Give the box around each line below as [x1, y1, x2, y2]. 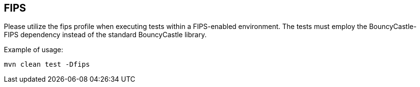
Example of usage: [4, 45, 64, 54]
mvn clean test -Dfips [4, 60, 90, 69]
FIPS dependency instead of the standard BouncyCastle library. [4, 30, 207, 39]
